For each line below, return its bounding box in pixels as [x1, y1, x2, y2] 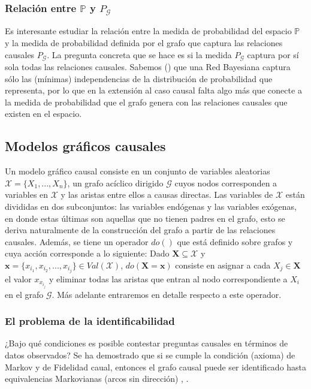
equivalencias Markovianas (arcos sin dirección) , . [5, 372, 189, 385]
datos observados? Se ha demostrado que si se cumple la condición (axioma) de [5, 349, 295, 361]
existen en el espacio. [5, 107, 82, 120]
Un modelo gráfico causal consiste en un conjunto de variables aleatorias [5, 165, 270, 177]
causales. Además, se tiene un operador [5, 235, 149, 248]
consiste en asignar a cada [175, 258, 271, 271]
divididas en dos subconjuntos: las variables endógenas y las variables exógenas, [5, 200, 297, 212]
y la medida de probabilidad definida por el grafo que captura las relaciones [5, 36, 283, 49]
